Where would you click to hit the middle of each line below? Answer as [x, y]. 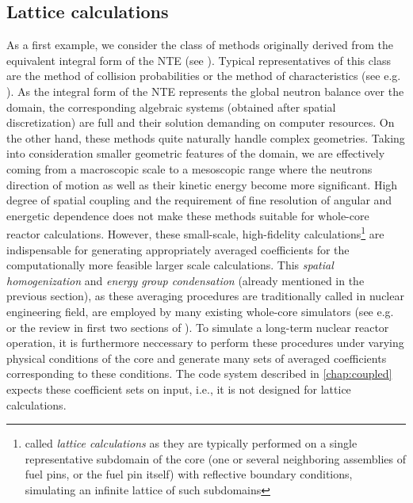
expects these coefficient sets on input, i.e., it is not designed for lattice [179, 389]
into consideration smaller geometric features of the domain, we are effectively [196, 153]
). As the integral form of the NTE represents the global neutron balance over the [205, 91]
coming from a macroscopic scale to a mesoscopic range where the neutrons [189, 168]
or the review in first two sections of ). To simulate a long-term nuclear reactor [198, 327]
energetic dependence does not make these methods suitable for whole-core [188, 215]
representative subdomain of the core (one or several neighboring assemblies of [215, 458]
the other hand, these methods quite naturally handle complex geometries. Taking [206, 137]
